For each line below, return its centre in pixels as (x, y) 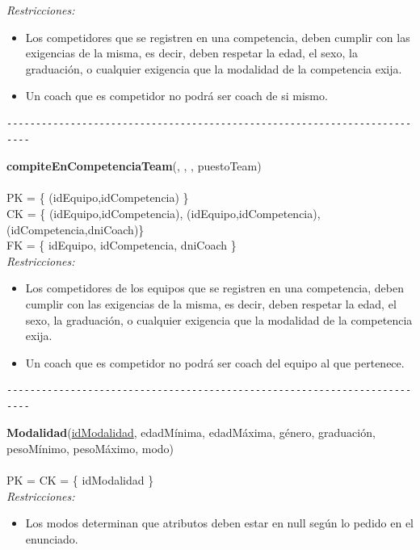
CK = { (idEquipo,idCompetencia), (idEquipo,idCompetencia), (164, 213)
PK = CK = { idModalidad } (80, 480)
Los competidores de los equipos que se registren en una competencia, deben (214, 288)
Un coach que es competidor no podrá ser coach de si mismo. (176, 96)
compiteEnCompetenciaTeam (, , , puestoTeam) (134, 166)
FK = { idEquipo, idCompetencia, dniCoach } (122, 245)
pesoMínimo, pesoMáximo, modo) (90, 449)
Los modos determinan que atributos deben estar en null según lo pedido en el (219, 523)
